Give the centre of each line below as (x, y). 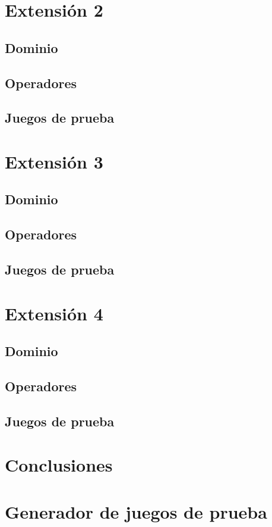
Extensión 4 (54, 313)
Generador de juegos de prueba (136, 511)
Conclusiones (59, 465)
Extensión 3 (54, 161)
